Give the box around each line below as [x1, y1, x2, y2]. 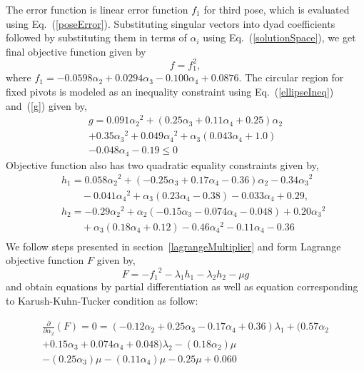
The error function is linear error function [6, 2, 188, 16]
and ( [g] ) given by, [6, 98, 87, 113]
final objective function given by [6, 44, 146, 59]
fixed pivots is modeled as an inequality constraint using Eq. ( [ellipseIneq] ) [6, 83, 334, 98]
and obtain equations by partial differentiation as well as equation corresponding [6, 279, 358, 294]
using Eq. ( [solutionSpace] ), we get [203, 30, 356, 45]
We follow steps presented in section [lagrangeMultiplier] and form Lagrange [6, 238, 341, 253]
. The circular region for [238, 70, 344, 85]
